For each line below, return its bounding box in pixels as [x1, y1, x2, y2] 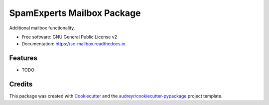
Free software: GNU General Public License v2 [21, 34, 117, 40]
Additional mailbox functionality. [9, 25, 75, 31]
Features [9, 54, 37, 62]
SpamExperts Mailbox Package [9, 7, 141, 18]
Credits [9, 80, 33, 89]
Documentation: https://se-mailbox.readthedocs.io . [21, 41, 127, 47]
